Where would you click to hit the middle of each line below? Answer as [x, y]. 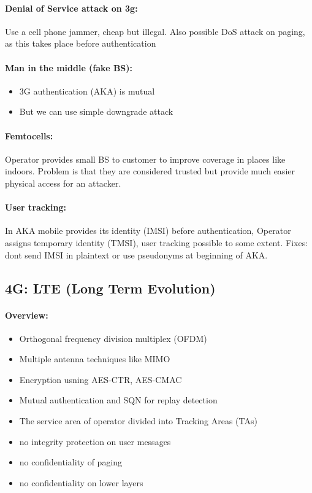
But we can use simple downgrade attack [96, 111]
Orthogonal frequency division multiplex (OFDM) [113, 338]
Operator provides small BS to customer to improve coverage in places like [145, 159]
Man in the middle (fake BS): [69, 67]
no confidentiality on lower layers [81, 482]
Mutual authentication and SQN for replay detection [118, 400]
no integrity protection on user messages [95, 441]
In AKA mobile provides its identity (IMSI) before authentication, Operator [148, 231]
